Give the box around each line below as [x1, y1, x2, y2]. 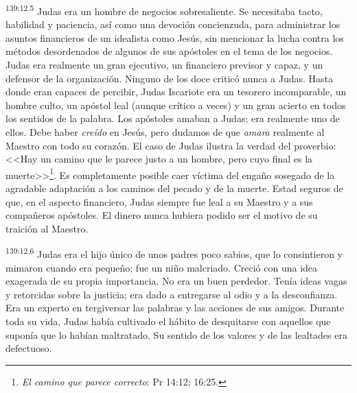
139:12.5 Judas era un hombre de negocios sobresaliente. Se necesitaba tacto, [5, 2, 323, 18]
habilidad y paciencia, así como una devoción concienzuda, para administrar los [5, 17, 341, 32]
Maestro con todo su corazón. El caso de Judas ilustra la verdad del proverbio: [5, 138, 336, 152]
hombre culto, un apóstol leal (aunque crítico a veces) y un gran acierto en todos [5, 97, 346, 112]
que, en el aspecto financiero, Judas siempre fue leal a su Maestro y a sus [5, 194, 313, 209]
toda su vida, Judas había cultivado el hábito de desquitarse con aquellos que [5, 314, 331, 329]
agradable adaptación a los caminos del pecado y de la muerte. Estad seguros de [5, 181, 343, 195]
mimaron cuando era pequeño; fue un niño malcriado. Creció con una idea [5, 260, 318, 274]
